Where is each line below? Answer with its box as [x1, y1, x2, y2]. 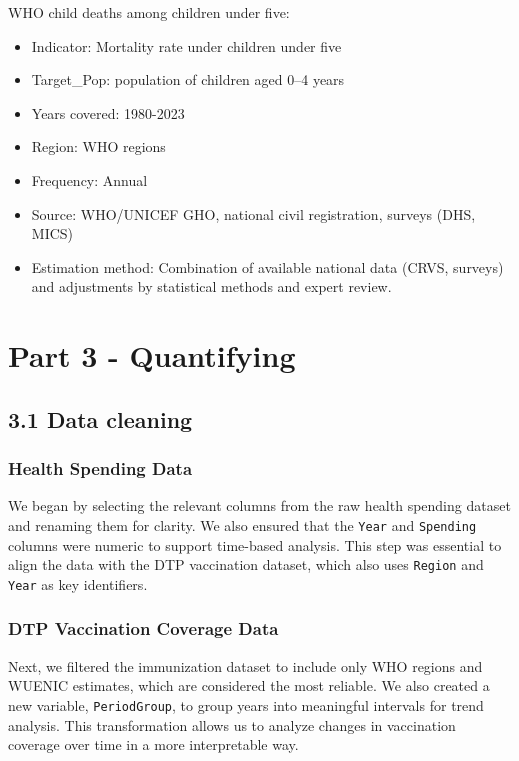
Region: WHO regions [31, 136, 166, 157]
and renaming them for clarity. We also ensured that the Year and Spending [8, 514, 477, 535]
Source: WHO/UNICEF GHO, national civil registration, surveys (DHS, [31, 203, 476, 224]
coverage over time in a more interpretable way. [8, 734, 299, 755]
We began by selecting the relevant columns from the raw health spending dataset [8, 495, 511, 516]
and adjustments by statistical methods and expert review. [31, 276, 392, 297]
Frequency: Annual [31, 169, 148, 190]
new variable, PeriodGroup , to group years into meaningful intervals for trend [8, 694, 484, 715]
